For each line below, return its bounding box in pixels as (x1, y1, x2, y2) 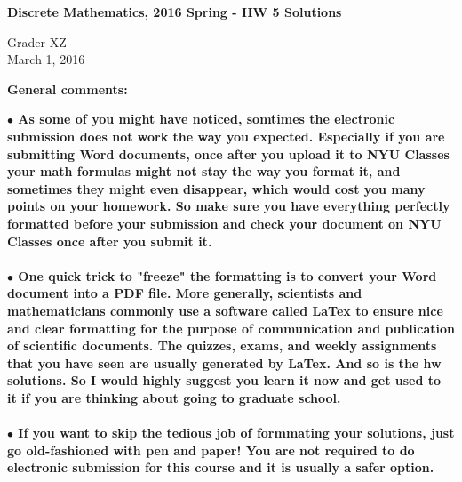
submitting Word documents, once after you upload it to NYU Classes (7, 144, 450, 163)
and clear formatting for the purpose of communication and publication (7, 318, 455, 337)
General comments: (7, 79, 128, 98)
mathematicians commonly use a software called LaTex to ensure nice (7, 301, 443, 319)
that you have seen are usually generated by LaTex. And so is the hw (7, 353, 442, 372)
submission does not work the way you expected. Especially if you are (7, 126, 445, 145)
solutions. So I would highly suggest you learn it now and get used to (7, 371, 442, 390)
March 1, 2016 (7, 50, 85, 68)
